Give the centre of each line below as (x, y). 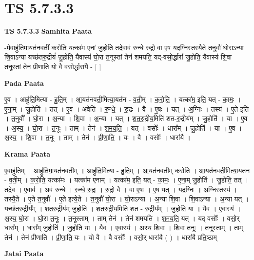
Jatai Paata (24, 253)
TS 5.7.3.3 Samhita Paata (48, 31)
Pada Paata (24, 83)
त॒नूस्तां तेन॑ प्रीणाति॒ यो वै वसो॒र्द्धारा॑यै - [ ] (53, 66)
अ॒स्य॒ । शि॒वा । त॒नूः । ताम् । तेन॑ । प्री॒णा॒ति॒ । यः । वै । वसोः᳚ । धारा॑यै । (98, 137)
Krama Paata (27, 154)
